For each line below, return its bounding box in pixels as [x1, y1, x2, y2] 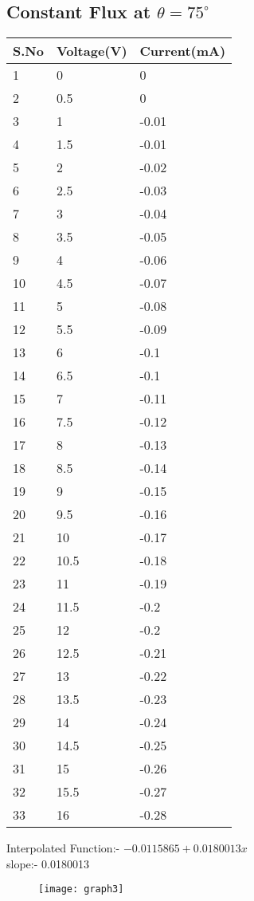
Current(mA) [139, 41, 226, 61]
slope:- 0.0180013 [6, 855, 89, 871]
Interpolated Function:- [6, 840, 120, 856]
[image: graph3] [38, 883, 124, 895]
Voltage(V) [56, 41, 127, 61]
